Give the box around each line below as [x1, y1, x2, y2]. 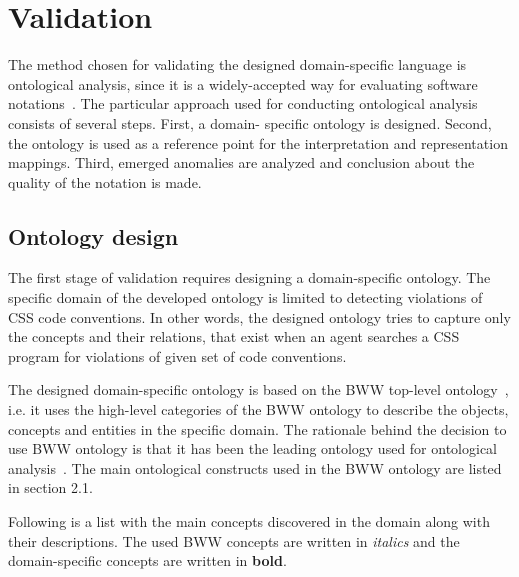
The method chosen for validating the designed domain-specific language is [8, 54, 467, 75]
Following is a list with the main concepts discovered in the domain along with [8, 511, 490, 532]
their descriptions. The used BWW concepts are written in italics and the [8, 530, 460, 551]
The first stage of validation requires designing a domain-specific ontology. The [8, 267, 491, 288]
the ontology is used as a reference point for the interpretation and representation [8, 132, 508, 153]
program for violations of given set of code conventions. [8, 345, 347, 366]
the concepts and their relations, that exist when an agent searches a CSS [8, 326, 460, 347]
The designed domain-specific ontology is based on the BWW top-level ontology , [8, 379, 509, 400]
